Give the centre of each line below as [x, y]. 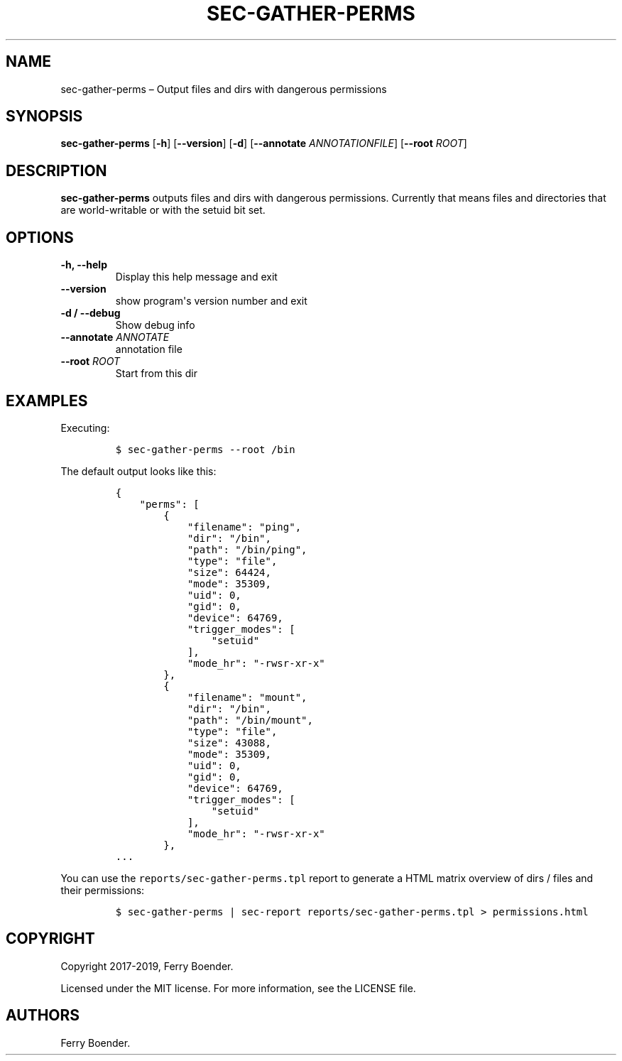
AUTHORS [43, 1016]
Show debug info [155, 325]
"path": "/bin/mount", [250, 720]
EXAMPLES [47, 401]
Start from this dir [156, 374]
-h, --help [84, 265]
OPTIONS [40, 237]
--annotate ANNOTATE [115, 337]
